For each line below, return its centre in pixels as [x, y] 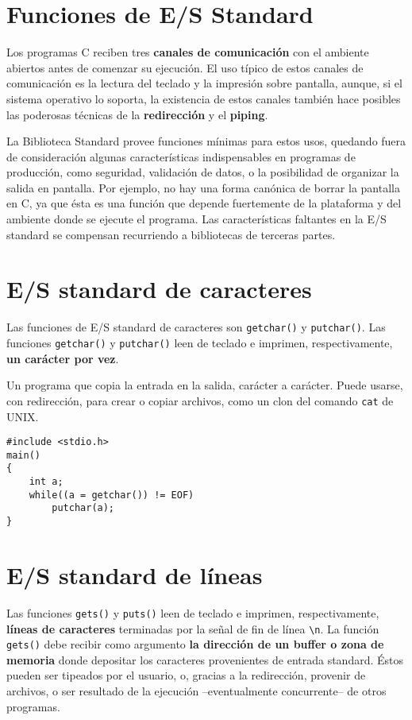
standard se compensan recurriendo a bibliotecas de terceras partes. [171, 234]
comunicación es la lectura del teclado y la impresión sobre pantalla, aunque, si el [204, 83]
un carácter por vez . [63, 358]
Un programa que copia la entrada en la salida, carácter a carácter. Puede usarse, [205, 385]
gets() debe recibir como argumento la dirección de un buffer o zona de [195, 644]
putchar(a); [83, 508]
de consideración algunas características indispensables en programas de [181, 156]
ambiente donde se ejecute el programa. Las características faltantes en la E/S [196, 219]
